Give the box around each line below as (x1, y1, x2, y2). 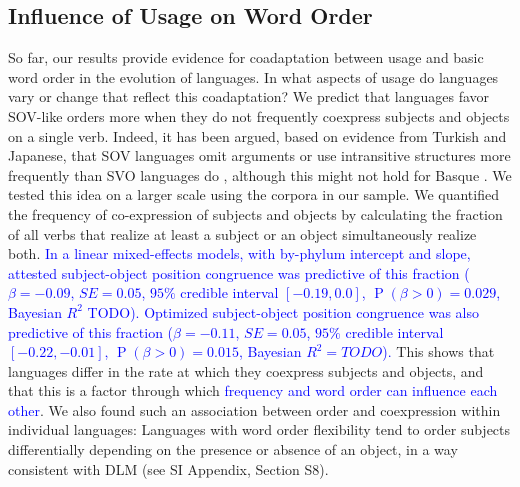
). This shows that (382, 341, 495, 362)
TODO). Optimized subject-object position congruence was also (87, 301, 479, 322)
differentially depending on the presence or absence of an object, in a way (8, 439, 458, 460)
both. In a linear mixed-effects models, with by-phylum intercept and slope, (8, 243, 471, 264)
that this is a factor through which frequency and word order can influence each (8, 380, 498, 401)
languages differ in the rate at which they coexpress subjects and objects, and (8, 360, 484, 381)
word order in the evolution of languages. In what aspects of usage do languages (8, 66, 499, 87)
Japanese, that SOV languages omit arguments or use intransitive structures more (8, 145, 511, 166)
